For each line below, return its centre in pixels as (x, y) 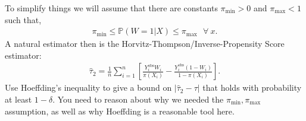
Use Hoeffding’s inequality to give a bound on (88, 87)
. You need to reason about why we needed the (138, 99)
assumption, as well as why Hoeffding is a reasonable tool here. (120, 111)
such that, (23, 19)
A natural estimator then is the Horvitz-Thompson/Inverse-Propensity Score (145, 44)
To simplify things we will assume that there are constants (111, 8)
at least (18, 99)
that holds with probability (252, 87)
